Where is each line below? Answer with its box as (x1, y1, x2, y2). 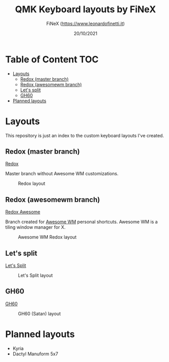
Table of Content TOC (5, 54, 99, 65)
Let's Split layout (18, 272, 53, 279)
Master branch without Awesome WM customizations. (5, 171, 119, 177)
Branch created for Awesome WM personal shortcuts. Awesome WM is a (5, 219, 158, 225)
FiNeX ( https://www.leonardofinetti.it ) (46, 20, 125, 27)
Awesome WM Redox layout (18, 234, 77, 240)
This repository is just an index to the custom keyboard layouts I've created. (5, 132, 164, 138)
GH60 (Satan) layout (18, 310, 61, 317)
